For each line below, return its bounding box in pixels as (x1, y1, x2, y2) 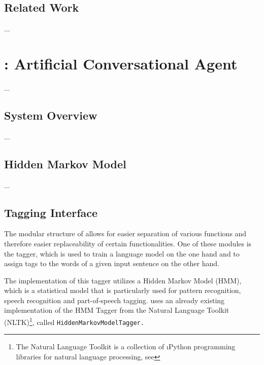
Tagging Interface (4, 204, 98, 220)
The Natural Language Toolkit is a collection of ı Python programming (16, 341, 236, 352)
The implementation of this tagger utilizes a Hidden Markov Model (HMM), (4, 275, 242, 285)
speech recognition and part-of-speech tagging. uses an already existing (4, 295, 225, 305)
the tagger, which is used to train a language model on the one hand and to (4, 248, 240, 259)
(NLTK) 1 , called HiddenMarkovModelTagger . (4, 315, 144, 327)
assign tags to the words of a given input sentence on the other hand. (4, 258, 219, 269)
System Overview (4, 107, 97, 123)
